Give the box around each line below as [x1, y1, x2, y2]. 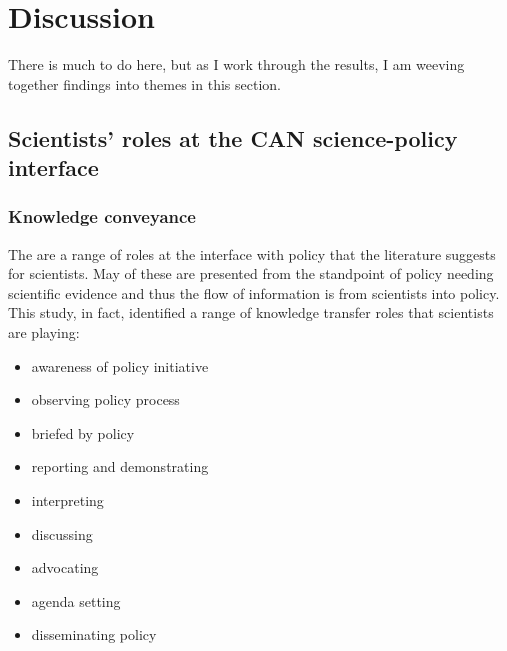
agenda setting [31, 590, 121, 611]
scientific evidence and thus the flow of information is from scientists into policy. [8, 282, 500, 303]
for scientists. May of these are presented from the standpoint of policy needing [8, 263, 494, 284]
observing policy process [31, 389, 180, 410]
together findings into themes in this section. [8, 73, 281, 94]
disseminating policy [31, 624, 157, 645]
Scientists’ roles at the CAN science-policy [8, 122, 458, 153]
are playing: [8, 322, 80, 343]
